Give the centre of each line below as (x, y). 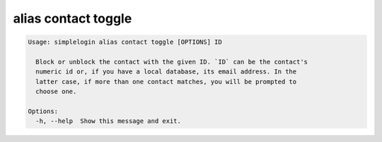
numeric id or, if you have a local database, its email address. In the (166, 72)
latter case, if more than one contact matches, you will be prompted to (166, 82)
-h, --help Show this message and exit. (109, 121)
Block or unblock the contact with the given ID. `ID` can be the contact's (172, 61)
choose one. (56, 91)
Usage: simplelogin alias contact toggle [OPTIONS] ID (125, 42)
